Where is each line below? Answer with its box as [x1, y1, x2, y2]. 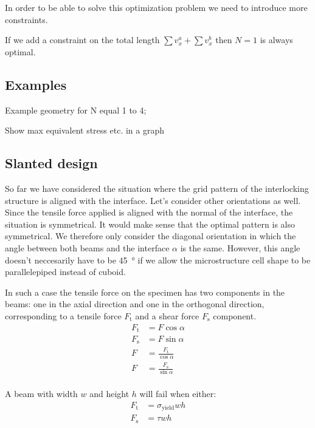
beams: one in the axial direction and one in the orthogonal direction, [5, 297, 265, 310]
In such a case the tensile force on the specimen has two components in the [5, 285, 285, 298]
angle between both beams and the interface [5, 241, 170, 254]
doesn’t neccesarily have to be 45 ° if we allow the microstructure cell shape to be [5, 253, 311, 266]
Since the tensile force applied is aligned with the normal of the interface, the [5, 206, 293, 219]
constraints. [5, 13, 48, 25]
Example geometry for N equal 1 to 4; [5, 103, 147, 116]
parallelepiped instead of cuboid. [5, 265, 126, 278]
